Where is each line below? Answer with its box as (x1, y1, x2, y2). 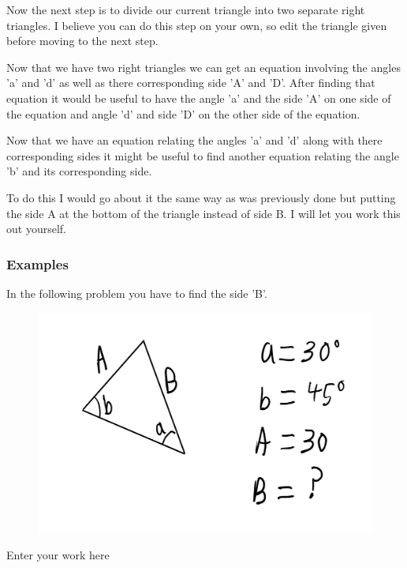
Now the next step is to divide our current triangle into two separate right (6, 2, 365, 17)
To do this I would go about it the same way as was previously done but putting (6, 189, 396, 205)
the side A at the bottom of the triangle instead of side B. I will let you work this (6, 205, 401, 221)
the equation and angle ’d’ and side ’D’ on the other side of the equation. (6, 105, 360, 122)
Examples (6, 254, 69, 273)
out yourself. (6, 220, 66, 237)
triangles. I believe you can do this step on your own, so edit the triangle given (6, 17, 387, 33)
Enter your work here (6, 546, 110, 562)
